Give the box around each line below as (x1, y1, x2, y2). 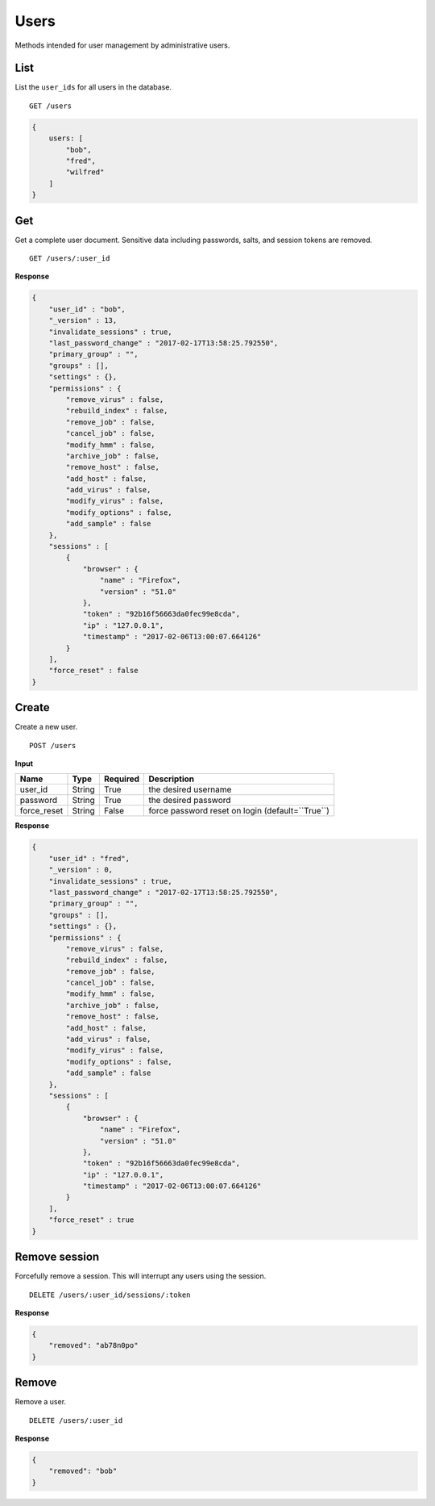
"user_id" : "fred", (48, 854, 130, 863)
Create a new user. (14, 722, 78, 732)
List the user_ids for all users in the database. (14, 82, 172, 92)
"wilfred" (65, 168, 105, 177)
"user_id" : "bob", (48, 304, 126, 314)
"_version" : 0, (48, 865, 113, 875)
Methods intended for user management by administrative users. (14, 40, 230, 50)
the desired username (148, 784, 232, 795)
